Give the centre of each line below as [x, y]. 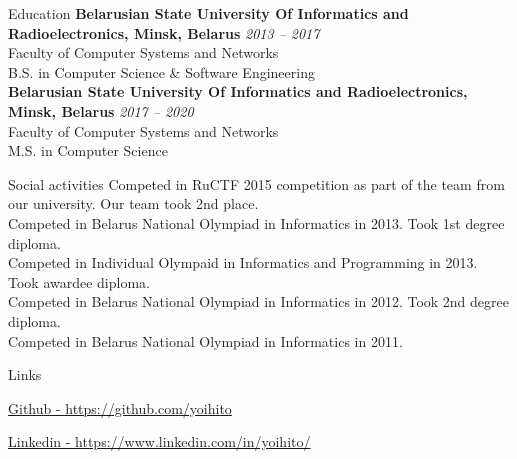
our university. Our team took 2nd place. [133, 203]
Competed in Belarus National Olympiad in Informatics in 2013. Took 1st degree [256, 222]
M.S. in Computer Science [88, 150]
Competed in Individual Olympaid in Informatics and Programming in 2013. [243, 262]
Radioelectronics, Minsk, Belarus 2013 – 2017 [164, 32]
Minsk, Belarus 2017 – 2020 [101, 110]
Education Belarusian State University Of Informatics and [208, 13]
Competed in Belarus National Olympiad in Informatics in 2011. [205, 340]
